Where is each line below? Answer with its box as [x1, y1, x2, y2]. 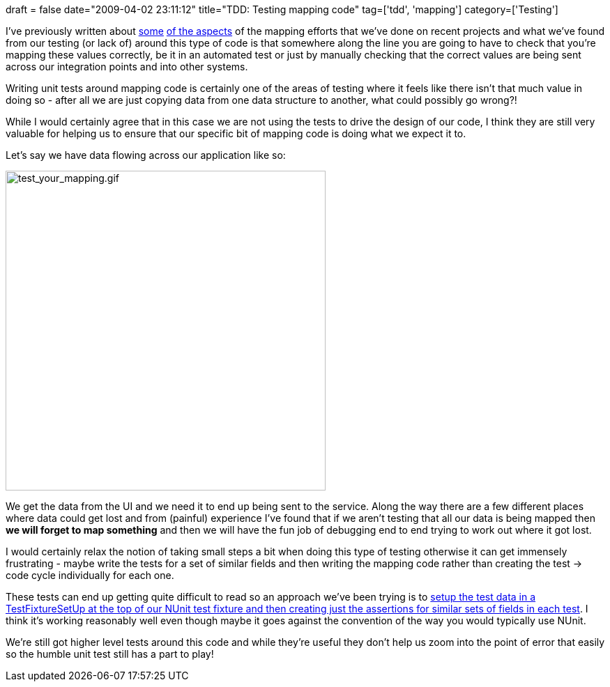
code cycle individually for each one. [6, 569, 174, 581]
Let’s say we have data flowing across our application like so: [6, 149, 286, 161]
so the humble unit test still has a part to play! [6, 648, 214, 660]
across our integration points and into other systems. [6, 61, 248, 72]
